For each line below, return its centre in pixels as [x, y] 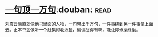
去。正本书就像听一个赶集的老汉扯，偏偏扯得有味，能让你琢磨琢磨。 [73, 29]
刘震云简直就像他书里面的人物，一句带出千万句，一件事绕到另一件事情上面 [79, 24]
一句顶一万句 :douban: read [58, 10]
